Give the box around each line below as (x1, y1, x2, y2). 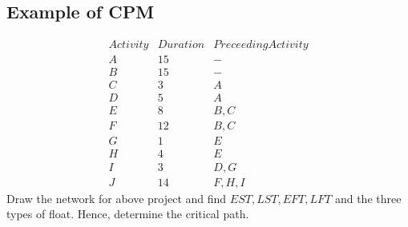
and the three (334, 189, 402, 206)
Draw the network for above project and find (6, 189, 227, 206)
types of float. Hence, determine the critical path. (6, 205, 249, 222)
